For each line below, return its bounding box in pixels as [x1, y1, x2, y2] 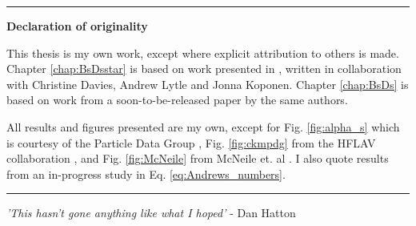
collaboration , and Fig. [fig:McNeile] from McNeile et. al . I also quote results [6, 150, 389, 167]
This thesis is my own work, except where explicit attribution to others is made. [6, 44, 399, 61]
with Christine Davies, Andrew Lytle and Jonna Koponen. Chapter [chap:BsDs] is [6, 75, 409, 92]
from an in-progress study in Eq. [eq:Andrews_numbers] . [6, 165, 286, 182]
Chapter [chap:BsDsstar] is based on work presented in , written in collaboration [6, 60, 402, 77]
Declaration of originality [6, 18, 148, 34]
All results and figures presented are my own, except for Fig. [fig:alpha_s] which [6, 118, 400, 135]
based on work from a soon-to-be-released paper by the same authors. [6, 91, 348, 108]
